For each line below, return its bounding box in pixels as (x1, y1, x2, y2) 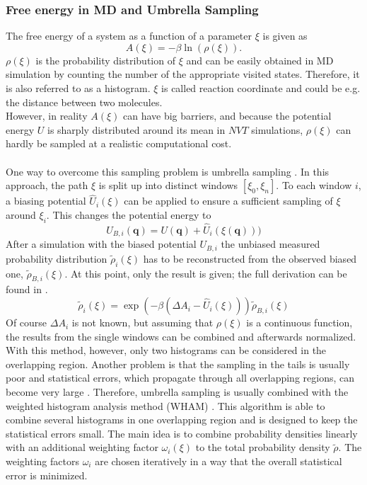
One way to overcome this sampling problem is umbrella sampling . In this (6, 164, 330, 178)
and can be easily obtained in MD (186, 52, 334, 67)
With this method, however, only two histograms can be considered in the (6, 343, 327, 358)
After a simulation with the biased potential (6, 236, 197, 251)
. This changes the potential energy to (46, 207, 211, 222)
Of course (6, 315, 47, 330)
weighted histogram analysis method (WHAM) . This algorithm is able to (6, 398, 325, 413)
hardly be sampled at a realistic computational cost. (6, 136, 232, 151)
